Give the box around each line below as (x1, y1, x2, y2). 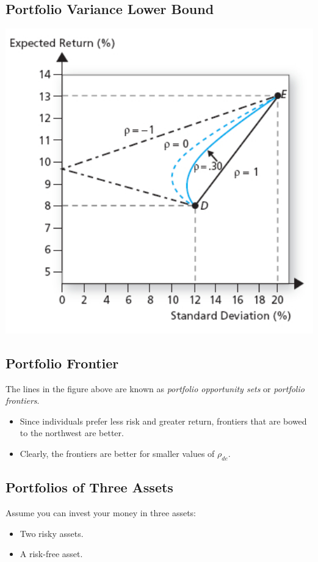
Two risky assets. (20, 527, 84, 539)
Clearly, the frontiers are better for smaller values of (20, 447, 215, 459)
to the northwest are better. (20, 426, 124, 439)
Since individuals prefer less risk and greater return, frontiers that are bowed (20, 414, 307, 427)
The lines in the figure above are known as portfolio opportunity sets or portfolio (5, 382, 305, 395)
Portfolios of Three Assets (5, 478, 173, 497)
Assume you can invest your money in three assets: (5, 506, 196, 519)
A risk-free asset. (20, 547, 83, 560)
